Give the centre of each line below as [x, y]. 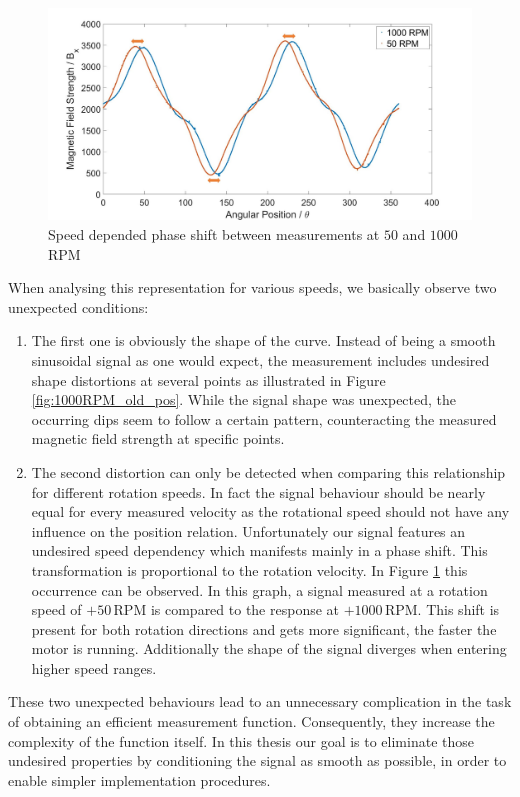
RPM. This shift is [442, 609]
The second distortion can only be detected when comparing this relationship [268, 471]
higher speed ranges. [94, 667]
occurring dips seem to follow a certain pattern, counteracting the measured [264, 418]
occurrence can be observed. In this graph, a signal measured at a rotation [259, 589]
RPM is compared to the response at [226, 609]
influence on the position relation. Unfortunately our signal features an [248, 530]
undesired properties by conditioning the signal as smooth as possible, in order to [257, 760]
